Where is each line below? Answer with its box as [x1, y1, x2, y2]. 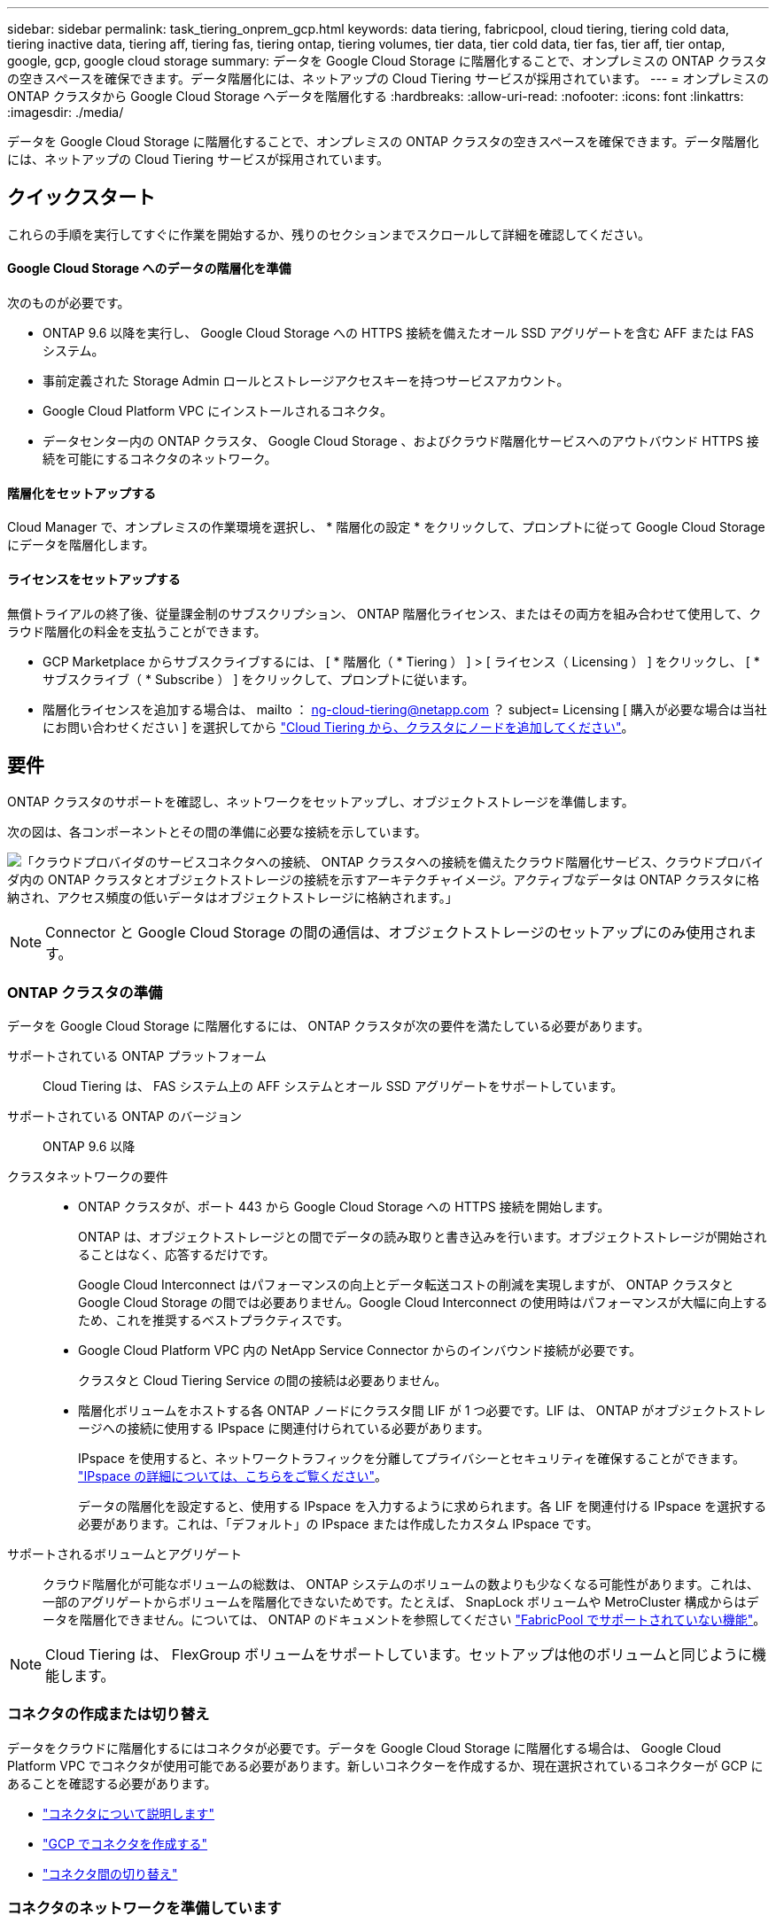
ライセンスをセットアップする [7, 571, 181, 587]
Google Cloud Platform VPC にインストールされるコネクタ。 [43, 403, 392, 419]
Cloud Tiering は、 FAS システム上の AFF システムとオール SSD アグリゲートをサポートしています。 [43, 1078, 624, 1094]
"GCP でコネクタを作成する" [43, 1835, 208, 1851]
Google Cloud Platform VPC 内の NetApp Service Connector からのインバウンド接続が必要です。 [78, 1343, 642, 1359]
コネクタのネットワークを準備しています [7, 1899, 282, 1918]
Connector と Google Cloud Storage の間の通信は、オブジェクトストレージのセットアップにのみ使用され [45, 923, 743, 942]
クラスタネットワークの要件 [7, 1169, 168, 1185]
